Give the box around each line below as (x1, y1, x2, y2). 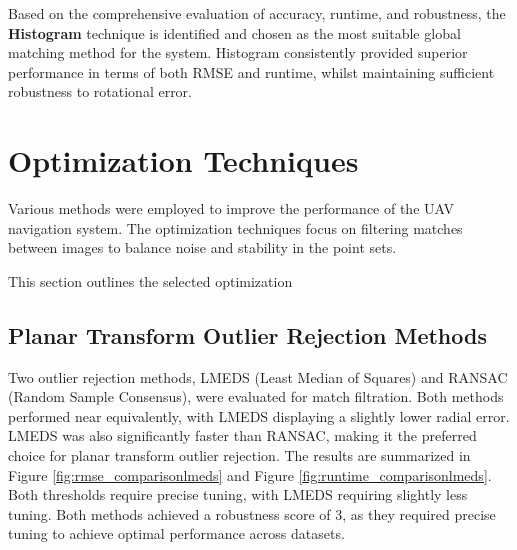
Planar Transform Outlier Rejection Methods (8, 319, 487, 350)
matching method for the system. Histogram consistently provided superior (8, 42, 468, 63)
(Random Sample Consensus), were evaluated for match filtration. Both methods (8, 386, 504, 407)
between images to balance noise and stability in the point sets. (8, 237, 397, 258)
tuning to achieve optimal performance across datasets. (8, 523, 345, 544)
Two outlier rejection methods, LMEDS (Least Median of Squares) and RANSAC (8, 366, 508, 387)
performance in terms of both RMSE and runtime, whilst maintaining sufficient (8, 61, 495, 82)
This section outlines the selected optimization (8, 270, 293, 291)
